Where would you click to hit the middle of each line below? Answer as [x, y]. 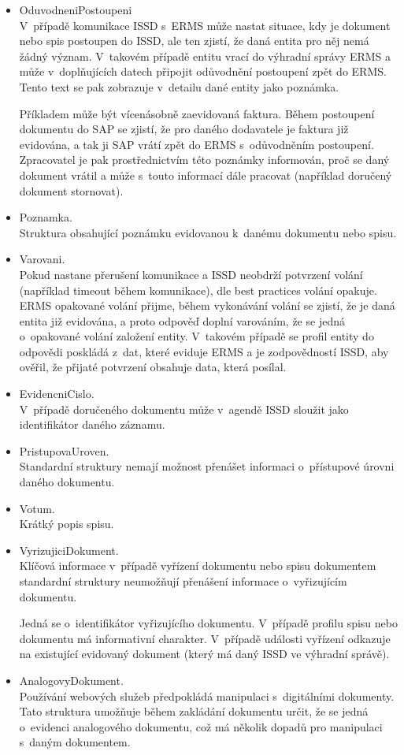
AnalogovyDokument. [71, 680]
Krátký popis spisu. [67, 524]
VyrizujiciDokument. [69, 550]
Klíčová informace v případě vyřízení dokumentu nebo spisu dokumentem [198, 565]
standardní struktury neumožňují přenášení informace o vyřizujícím [183, 581]
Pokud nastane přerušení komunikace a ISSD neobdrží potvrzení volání [191, 274]
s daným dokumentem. [75, 742]
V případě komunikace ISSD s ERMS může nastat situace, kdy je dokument [205, 25]
